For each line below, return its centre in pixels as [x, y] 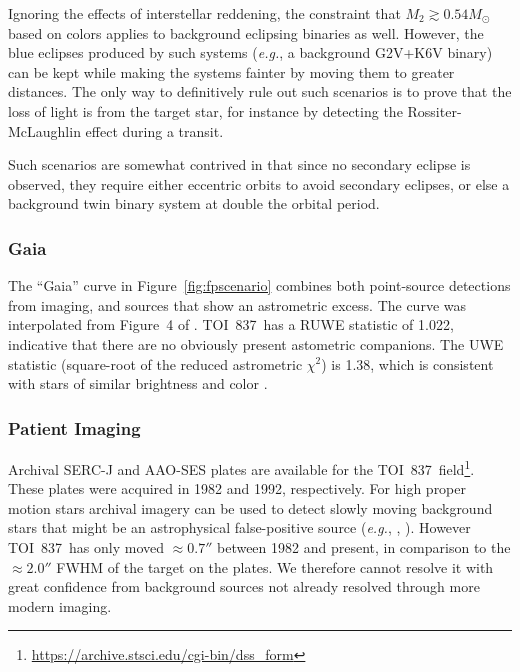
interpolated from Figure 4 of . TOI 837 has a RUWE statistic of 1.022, [231, 324]
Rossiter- [434, 110]
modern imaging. [60, 605]
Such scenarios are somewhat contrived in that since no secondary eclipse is [239, 164]
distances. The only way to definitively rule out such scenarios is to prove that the [260, 91]
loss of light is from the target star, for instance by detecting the [205, 110]
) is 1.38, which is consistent [407, 363]
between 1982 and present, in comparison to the [363, 546]
